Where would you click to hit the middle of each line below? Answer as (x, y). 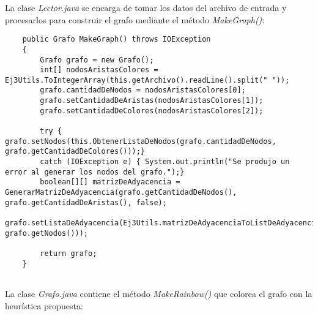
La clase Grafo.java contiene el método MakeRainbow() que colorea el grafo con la (159, 293)
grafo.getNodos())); (47, 233)
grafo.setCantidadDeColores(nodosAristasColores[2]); (152, 111)
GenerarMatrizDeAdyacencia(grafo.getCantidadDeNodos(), (121, 193)
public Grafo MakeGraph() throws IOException (116, 39)
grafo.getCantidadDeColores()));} (75, 152)
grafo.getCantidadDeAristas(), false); (86, 202)
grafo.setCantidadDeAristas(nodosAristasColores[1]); (152, 101)
